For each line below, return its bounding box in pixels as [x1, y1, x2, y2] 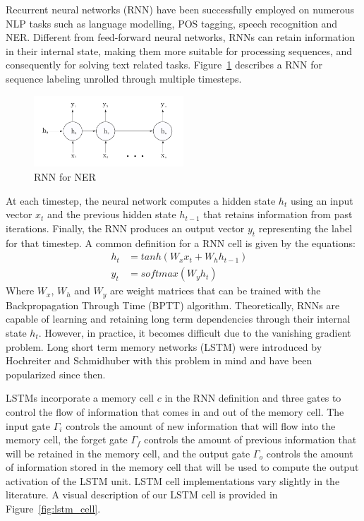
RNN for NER [34, 169, 96, 184]
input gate [6, 418, 51, 433]
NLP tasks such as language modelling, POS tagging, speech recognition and [6, 16, 338, 30]
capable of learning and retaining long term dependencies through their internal [6, 311, 351, 326]
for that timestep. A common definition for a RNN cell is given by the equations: [6, 235, 356, 250]
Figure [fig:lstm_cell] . [6, 501, 101, 516]
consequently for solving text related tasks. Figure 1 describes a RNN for [6, 57, 323, 72]
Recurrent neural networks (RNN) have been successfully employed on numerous [6, 2, 355, 16]
